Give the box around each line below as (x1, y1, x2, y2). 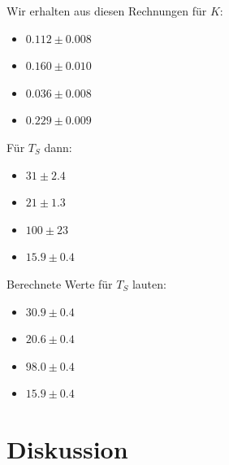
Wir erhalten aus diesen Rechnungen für (6, 2, 207, 19)
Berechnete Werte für (6, 275, 113, 292)
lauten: (132, 275, 166, 292)
